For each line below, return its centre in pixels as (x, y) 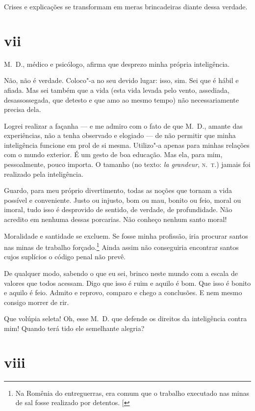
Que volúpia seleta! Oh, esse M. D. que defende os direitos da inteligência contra (126, 318)
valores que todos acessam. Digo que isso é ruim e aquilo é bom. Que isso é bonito (127, 283)
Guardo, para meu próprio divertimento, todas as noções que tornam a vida (118, 190)
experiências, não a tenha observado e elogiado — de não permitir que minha (120, 135)
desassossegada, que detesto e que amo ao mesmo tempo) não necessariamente (121, 99)
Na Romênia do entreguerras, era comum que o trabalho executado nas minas (132, 393)
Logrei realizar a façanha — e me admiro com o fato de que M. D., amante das (123, 125)
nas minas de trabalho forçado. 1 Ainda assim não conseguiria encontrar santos (121, 246)
